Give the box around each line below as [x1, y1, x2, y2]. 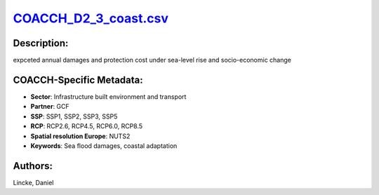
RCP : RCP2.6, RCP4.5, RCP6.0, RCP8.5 [30, 122, 143, 130]
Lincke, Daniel [13, 178, 54, 187]
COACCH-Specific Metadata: [13, 74, 143, 86]
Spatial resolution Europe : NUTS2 [30, 132, 131, 140]
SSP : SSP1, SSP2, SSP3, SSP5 [30, 112, 118, 121]
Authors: [13, 160, 53, 172]
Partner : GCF [30, 102, 69, 111]
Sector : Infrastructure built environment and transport [30, 92, 187, 101]
